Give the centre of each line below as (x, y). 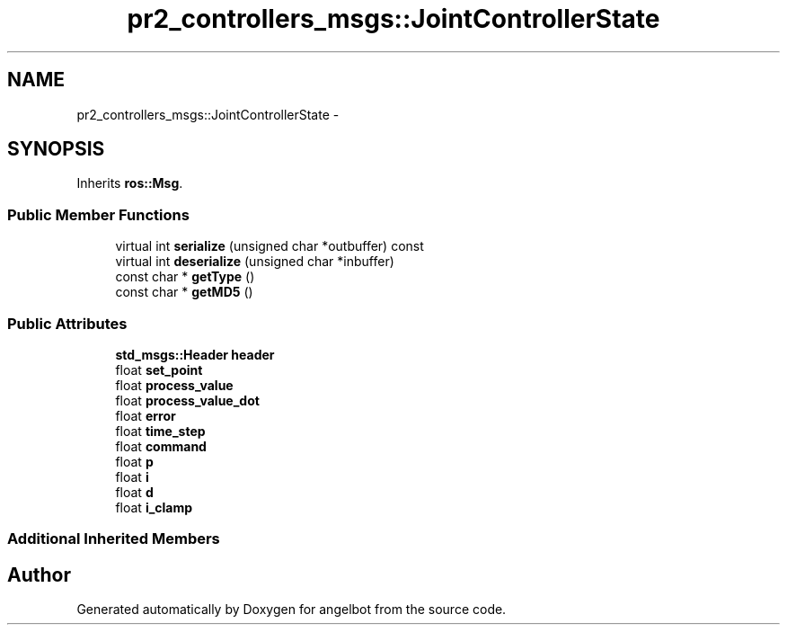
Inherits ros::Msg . (130, 183)
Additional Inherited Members (114, 539)
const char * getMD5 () (184, 292)
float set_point (159, 369)
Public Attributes (67, 323)
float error (146, 415)
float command (161, 446)
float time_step (160, 431)
